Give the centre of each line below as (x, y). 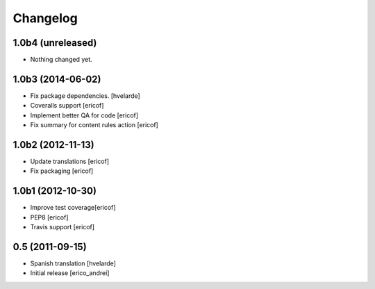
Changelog (45, 18)
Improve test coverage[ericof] (73, 208)
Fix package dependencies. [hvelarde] (85, 96)
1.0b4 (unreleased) (55, 43)
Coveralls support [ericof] (67, 106)
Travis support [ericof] (62, 227)
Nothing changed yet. (61, 60)
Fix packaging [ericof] (62, 171)
